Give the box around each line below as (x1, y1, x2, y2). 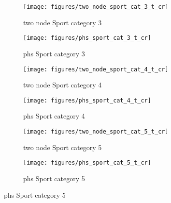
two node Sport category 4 (23, 80, 102, 90)
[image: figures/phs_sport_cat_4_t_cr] (23, 97, 151, 104)
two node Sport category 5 (23, 142, 102, 152)
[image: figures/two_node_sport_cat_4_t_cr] (23, 66, 169, 73)
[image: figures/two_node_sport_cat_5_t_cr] (23, 128, 169, 135)
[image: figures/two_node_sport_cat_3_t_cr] (23, 3, 169, 10)
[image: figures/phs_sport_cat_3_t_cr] (23, 34, 151, 42)
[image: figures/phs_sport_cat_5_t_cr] (23, 159, 151, 167)
